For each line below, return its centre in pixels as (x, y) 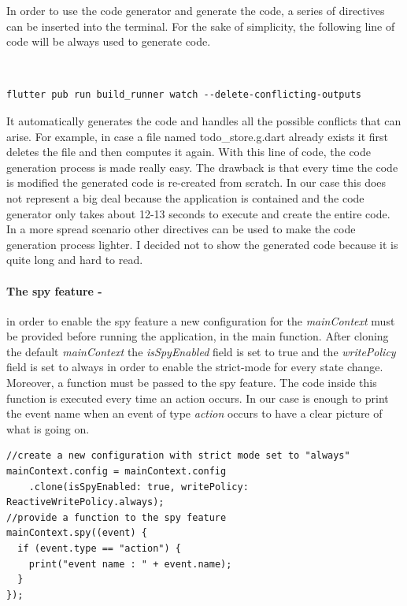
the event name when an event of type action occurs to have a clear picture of (194, 413)
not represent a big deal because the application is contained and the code (185, 197)
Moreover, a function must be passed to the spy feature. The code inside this (192, 383)
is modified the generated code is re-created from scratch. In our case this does (196, 182)
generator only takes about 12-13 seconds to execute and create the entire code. (198, 213)
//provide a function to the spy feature (117, 517)
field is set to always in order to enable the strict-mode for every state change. (195, 367)
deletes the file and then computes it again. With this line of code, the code (189, 152)
